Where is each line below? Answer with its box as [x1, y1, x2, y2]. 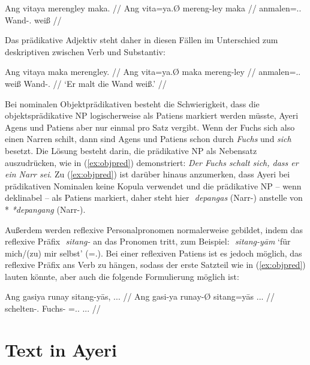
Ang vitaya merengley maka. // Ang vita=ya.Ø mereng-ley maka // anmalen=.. [5, 2, 302, 14]
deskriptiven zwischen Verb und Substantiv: [5, 45, 165, 58]
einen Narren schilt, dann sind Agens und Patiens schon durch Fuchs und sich [5, 132, 291, 145]
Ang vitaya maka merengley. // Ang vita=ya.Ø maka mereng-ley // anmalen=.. [5, 65, 301, 78]
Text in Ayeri [5, 337, 117, 361]
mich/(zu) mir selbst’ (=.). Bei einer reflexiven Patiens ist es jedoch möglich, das [5, 246, 302, 259]
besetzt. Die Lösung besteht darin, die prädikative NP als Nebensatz [5, 144, 257, 156]
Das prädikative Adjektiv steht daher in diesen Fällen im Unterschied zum [5, 34, 278, 46]
